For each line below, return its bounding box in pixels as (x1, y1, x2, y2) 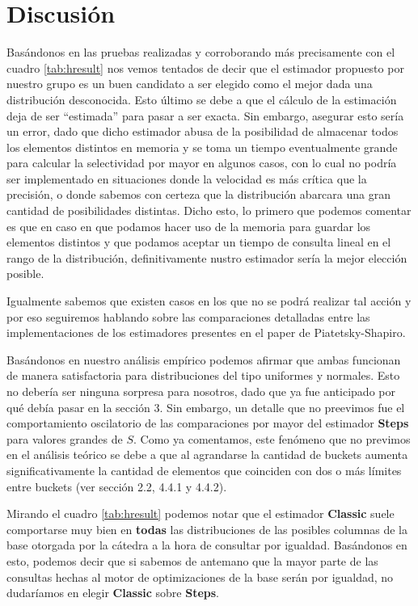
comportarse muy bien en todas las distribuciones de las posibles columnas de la (6, 520, 407, 537)
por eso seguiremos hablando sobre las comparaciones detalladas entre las (6, 308, 370, 325)
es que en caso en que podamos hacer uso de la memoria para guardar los (6, 217, 371, 234)
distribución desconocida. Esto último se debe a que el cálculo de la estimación (6, 90, 397, 107)
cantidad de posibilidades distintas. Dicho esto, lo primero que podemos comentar (6, 202, 412, 219)
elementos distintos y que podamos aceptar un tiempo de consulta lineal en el (6, 234, 391, 250)
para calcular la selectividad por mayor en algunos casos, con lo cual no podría (6, 154, 397, 171)
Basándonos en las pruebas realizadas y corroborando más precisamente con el (6, 44, 395, 61)
